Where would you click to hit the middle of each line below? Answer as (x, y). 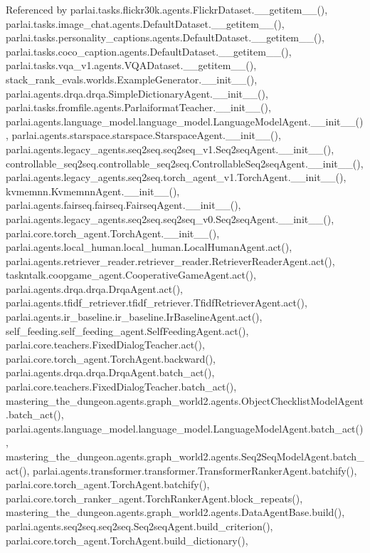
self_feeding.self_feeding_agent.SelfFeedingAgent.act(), (127, 330)
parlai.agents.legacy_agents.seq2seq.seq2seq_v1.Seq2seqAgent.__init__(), (170, 149)
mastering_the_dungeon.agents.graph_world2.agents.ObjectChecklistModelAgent (185, 400)
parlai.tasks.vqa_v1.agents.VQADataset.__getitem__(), (131, 65)
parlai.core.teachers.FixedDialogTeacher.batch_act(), (121, 387)
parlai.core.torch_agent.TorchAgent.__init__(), (113, 233)
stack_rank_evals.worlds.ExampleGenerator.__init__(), (132, 79)
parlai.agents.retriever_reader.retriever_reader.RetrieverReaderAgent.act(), (170, 260)
